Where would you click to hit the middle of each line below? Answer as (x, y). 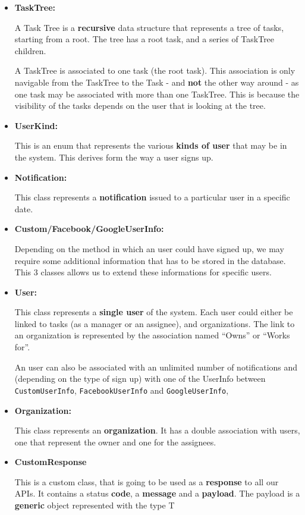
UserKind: (36, 125)
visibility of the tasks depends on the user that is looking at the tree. (140, 106)
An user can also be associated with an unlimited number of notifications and (156, 367)
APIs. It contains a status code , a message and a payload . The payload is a (157, 493)
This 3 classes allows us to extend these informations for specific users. (143, 272)
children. (30, 50)
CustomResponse (51, 462)
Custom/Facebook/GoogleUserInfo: (89, 229)
